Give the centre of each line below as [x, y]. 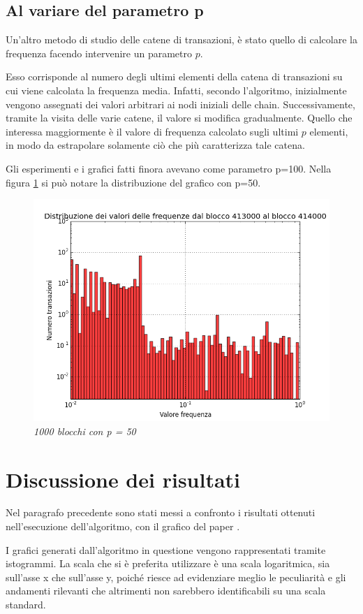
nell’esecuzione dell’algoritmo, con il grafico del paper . [123, 526]
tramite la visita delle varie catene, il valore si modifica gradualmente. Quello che [179, 118]
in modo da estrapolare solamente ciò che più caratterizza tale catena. [155, 145]
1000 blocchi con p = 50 [85, 431]
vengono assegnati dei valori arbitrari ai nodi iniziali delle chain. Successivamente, [180, 104]
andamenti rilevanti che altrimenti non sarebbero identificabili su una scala [166, 591]
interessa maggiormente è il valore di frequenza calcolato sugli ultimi [152, 131]
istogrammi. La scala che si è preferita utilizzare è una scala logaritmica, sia [168, 563]
